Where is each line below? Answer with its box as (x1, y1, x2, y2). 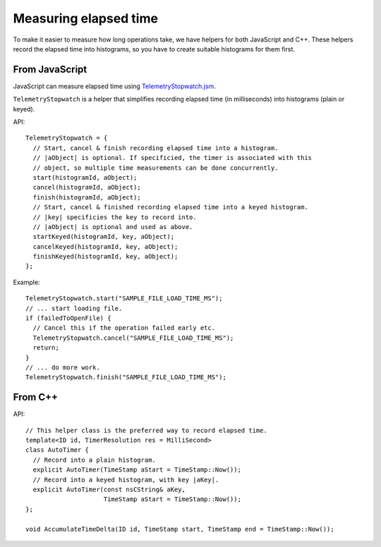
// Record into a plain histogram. (32, 455, 157, 464)
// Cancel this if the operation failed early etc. (32, 324, 215, 332)
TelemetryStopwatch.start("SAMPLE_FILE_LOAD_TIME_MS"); (25, 295, 223, 302)
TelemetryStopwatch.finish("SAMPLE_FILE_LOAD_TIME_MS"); (25, 374, 227, 381)
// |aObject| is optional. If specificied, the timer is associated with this (32, 154, 313, 162)
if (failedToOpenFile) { (25, 314, 111, 322)
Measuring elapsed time (13, 11, 159, 26)
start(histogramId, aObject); (32, 173, 138, 181)
